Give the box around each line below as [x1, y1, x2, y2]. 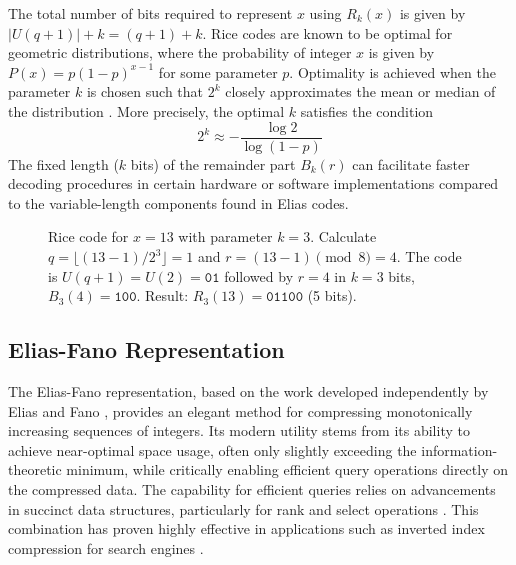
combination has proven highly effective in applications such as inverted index [8, 518, 485, 539]
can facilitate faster [352, 153, 470, 174]
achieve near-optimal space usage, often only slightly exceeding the [8, 439, 417, 460]
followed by [224, 265, 294, 286]
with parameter [178, 226, 273, 247]
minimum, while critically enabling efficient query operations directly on [66, 459, 509, 480]
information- [421, 439, 498, 460]
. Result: [136, 285, 189, 306]
